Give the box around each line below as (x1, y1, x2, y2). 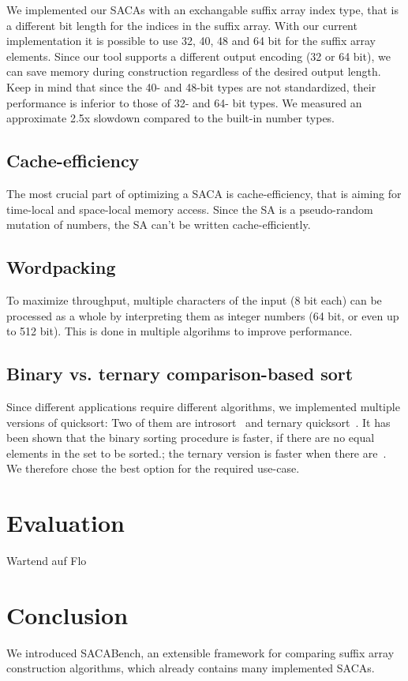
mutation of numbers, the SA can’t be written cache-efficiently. (6, 216, 311, 233)
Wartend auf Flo (6, 552, 87, 569)
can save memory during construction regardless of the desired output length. (6, 63, 381, 80)
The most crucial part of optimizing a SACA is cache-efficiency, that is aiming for (6, 185, 402, 201)
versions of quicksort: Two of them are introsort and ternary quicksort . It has (6, 413, 391, 430)
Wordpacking (6, 255, 116, 279)
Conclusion (6, 598, 129, 630)
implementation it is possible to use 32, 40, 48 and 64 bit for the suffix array (6, 32, 376, 49)
